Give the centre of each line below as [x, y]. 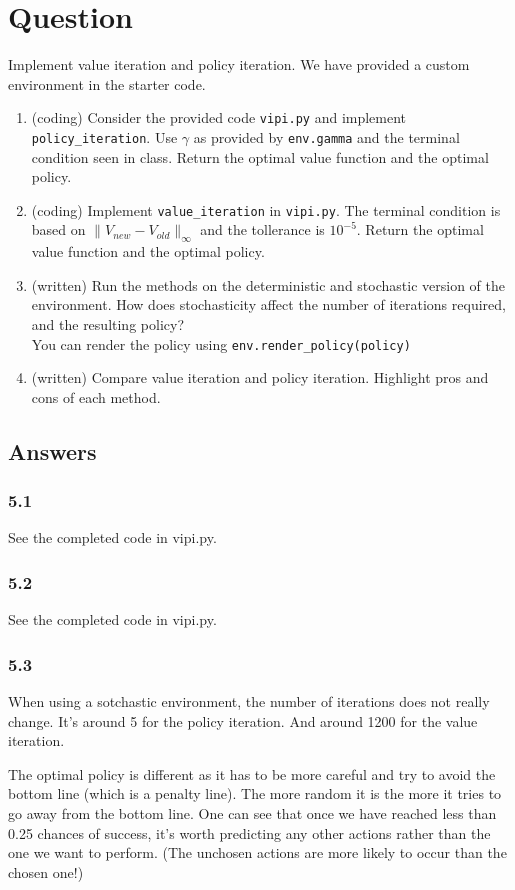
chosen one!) [46, 871]
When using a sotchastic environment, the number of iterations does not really [249, 701]
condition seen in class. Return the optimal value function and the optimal [260, 156]
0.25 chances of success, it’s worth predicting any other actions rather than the [249, 832]
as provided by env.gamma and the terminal [326, 136]
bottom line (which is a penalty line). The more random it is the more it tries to [255, 793]
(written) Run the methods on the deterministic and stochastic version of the [268, 284]
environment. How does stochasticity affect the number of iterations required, [268, 304]
